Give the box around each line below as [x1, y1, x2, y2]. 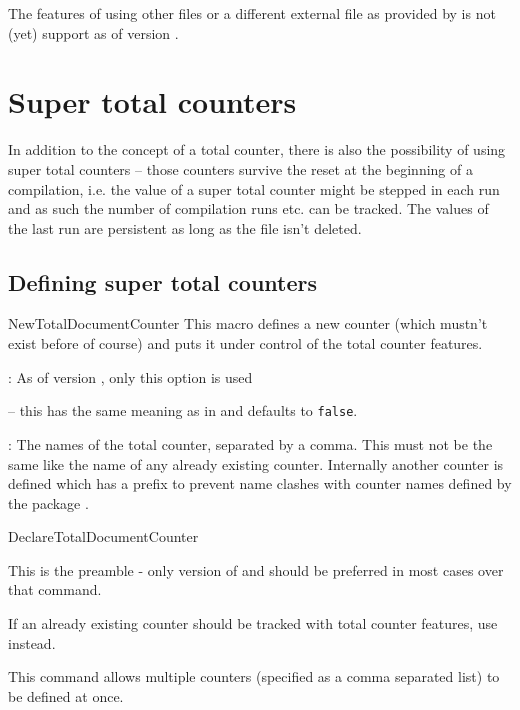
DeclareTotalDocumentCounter [8, 526, 199, 547]
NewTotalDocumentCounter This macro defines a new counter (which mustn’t [8, 313, 488, 334]
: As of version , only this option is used [8, 366, 253, 387]
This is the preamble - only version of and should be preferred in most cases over [8, 559, 504, 580]
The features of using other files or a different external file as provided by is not [8, 3, 496, 23]
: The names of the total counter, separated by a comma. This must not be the [8, 433, 493, 454]
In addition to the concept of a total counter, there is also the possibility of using [8, 139, 506, 160]
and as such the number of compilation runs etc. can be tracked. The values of [8, 198, 489, 219]
